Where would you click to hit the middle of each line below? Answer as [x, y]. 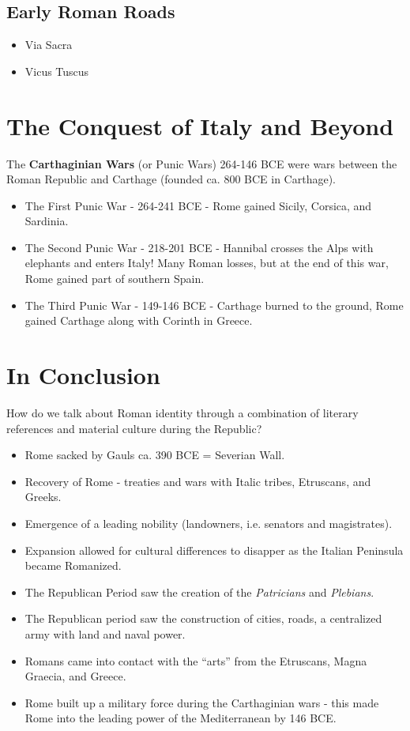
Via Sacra [49, 45]
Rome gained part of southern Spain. [115, 279]
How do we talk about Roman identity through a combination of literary [182, 412]
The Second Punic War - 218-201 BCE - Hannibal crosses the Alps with [199, 247]
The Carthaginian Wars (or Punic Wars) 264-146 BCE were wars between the [202, 163]
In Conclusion [83, 375]
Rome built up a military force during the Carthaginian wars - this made [202, 702]
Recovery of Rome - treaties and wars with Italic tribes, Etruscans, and [198, 481]
